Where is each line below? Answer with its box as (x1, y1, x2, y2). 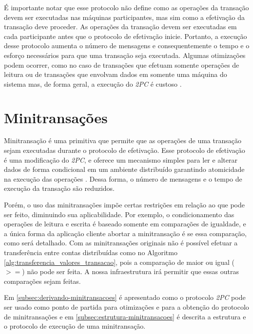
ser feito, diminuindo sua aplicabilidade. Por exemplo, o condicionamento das (4, 209, 234, 219)
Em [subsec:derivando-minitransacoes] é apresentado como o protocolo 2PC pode (4, 292, 246, 302)
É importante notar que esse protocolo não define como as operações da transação (4, 2, 249, 12)
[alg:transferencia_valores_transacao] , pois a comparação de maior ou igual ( (4, 257, 235, 267)
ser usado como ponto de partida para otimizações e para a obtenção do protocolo (4, 301, 249, 312)
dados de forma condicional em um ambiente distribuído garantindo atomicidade (4, 164, 245, 174)
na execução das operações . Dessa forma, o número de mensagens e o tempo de (4, 173, 242, 184)
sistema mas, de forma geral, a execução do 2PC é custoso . (4, 78, 182, 89)
